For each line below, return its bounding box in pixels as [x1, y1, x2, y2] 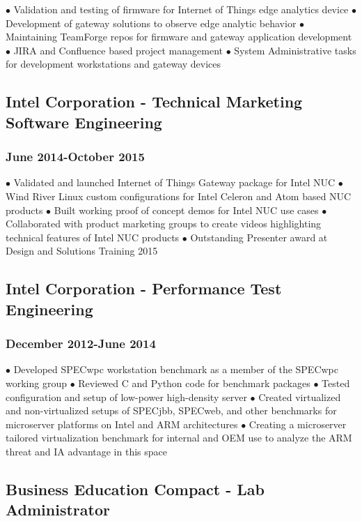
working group [6, 375, 67, 390]
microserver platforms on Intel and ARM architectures [6, 416, 238, 431]
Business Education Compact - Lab [6, 478, 265, 499]
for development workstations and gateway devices [6, 56, 221, 71]
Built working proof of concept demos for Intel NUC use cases [54, 202, 319, 217]
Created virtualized [258, 389, 341, 404]
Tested [322, 375, 350, 390]
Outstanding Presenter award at [190, 229, 328, 244]
